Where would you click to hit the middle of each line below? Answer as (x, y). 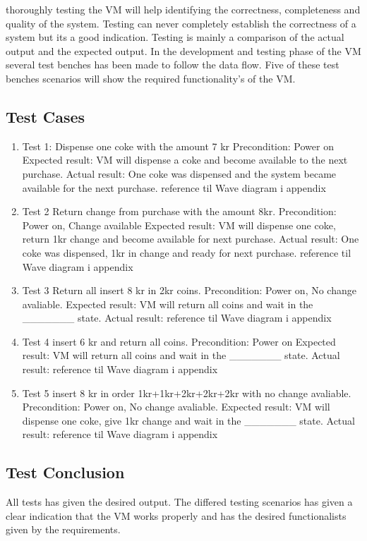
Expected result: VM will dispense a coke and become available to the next (185, 160)
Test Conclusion (65, 472)
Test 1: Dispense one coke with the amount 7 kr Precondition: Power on (178, 146)
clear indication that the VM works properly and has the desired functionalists (176, 515)
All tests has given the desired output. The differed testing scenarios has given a (179, 502)
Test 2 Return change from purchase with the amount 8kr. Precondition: (179, 211)
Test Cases (46, 116)
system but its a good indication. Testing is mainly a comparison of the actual (175, 37)
